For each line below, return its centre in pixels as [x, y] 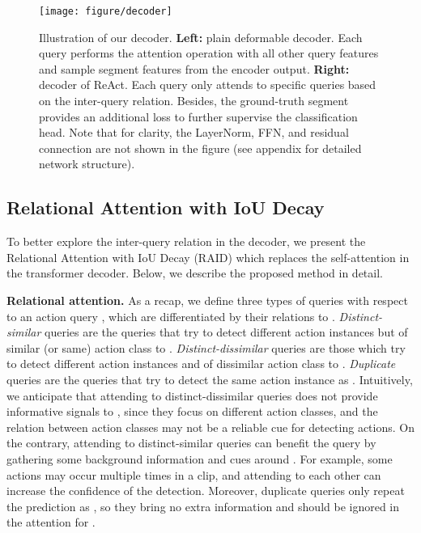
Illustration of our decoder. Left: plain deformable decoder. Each [201, 37]
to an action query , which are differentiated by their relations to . [171, 316]
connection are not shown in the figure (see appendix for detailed [200, 148]
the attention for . [51, 522]
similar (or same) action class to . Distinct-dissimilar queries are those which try [206, 347]
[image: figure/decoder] [106, 11]
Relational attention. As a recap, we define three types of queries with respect [207, 300]
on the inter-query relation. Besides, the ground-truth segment [194, 101]
